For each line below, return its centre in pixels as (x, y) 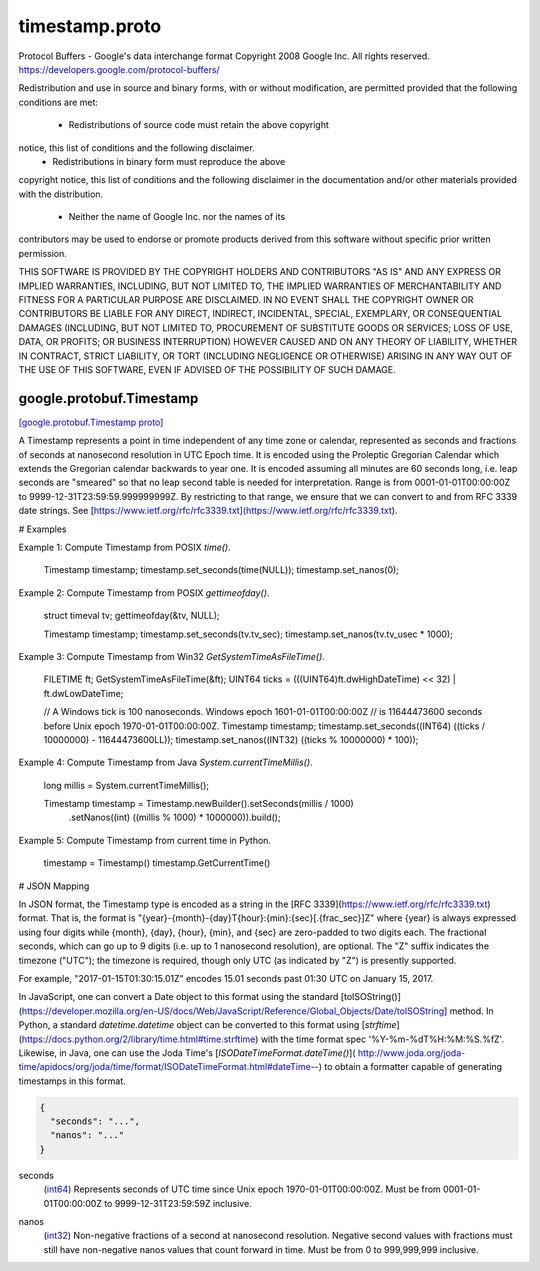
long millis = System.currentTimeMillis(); (126, 785)
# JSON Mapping (54, 886)
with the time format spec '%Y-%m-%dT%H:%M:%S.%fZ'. (382, 1039)
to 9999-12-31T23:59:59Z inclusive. (177, 1203)
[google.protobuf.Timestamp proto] (91, 422)
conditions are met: (58, 102)
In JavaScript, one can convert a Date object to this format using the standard (178, 997)
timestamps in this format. (72, 1081)
